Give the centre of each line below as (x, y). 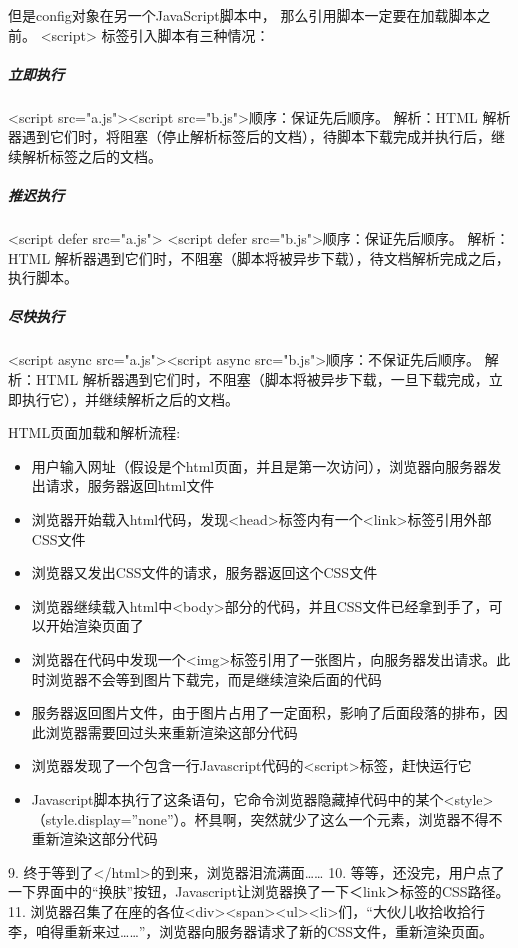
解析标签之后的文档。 (91, 155)
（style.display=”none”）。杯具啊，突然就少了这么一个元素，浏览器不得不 (267, 818)
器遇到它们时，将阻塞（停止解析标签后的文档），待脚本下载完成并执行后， (249, 136)
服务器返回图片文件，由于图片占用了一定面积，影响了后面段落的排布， (262, 712)
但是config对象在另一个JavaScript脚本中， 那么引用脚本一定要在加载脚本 (242, 15)
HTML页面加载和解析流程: (94, 432)
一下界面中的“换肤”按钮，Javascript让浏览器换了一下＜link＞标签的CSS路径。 (259, 891)
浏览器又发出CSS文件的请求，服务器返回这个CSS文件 (204, 572)
